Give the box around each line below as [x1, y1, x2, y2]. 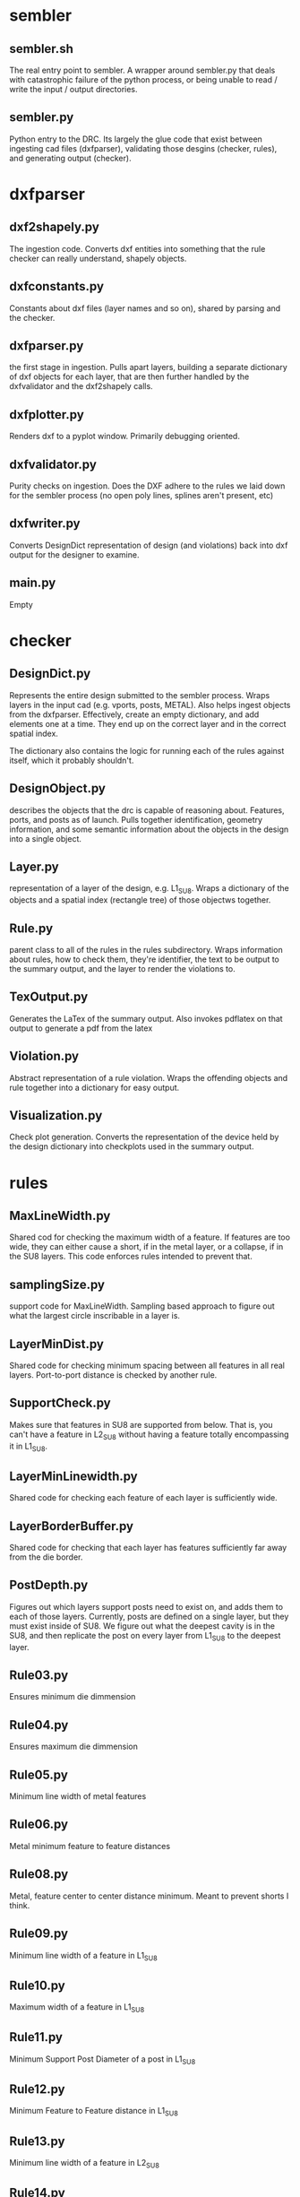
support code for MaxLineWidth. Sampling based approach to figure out [9, 1301, 275, 1311]
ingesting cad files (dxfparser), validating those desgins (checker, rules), [9, 143, 278, 153]
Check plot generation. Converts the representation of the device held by [9, 1131, 279, 1143]
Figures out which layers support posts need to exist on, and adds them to [9, 1601, 284, 1612]
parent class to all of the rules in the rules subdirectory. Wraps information [9, 944, 284, 955]
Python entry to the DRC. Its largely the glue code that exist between [9, 134, 262, 144]
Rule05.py [9, 1767, 69, 1782]
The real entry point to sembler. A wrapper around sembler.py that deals [9, 65, 276, 75]
